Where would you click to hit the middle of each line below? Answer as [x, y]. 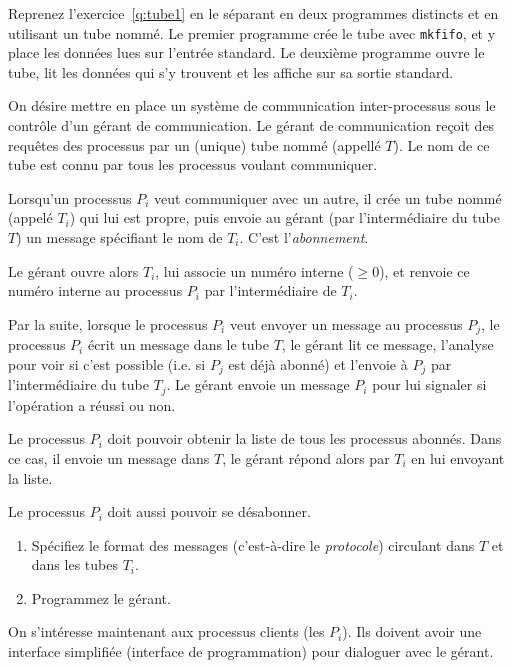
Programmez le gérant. [101, 597]
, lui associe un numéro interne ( [254, 270]
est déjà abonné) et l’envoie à [318, 363]
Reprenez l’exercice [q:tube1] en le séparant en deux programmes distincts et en [253, 13]
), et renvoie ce [424, 270]
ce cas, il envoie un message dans [109, 457]
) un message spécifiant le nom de [119, 237]
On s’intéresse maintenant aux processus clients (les [166, 631]
